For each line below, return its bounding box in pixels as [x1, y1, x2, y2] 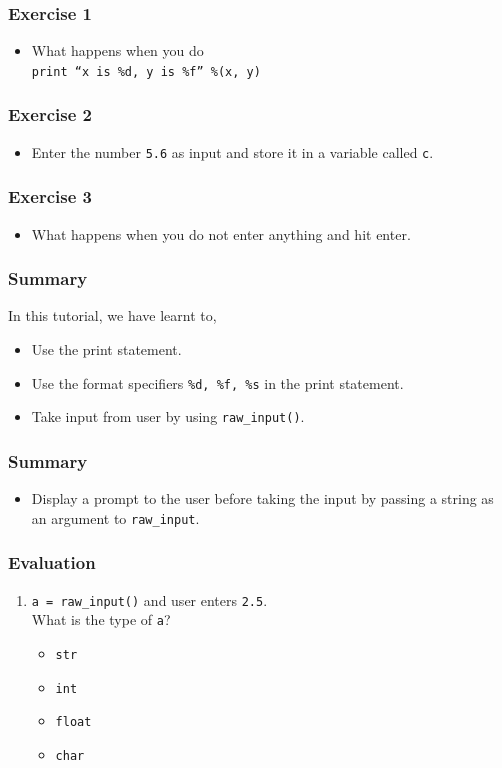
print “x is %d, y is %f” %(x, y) [31, 64, 261, 79]
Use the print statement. [31, 338, 182, 359]
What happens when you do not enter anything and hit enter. [31, 223, 411, 244]
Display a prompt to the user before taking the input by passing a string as [31, 488, 494, 509]
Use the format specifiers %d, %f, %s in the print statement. [31, 372, 404, 393]
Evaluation [8, 550, 96, 575]
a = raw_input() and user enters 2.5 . [31, 589, 268, 610]
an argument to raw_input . [31, 507, 200, 528]
